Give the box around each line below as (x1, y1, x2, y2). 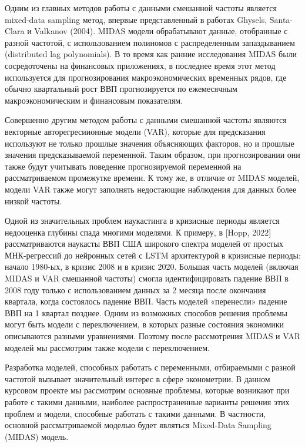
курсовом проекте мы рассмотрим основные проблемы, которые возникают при (5, 384, 290, 396)
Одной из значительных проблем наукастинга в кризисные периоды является (5, 214, 280, 227)
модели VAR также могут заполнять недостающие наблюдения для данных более (5, 183, 297, 195)
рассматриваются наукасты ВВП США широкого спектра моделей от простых (5, 237, 283, 250)
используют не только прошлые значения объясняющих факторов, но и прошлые (5, 137, 294, 149)
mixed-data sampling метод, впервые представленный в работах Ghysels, (5, 13, 267, 25)
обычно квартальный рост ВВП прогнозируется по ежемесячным (5, 82, 237, 95)
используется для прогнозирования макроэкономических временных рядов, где (5, 71, 287, 83)
